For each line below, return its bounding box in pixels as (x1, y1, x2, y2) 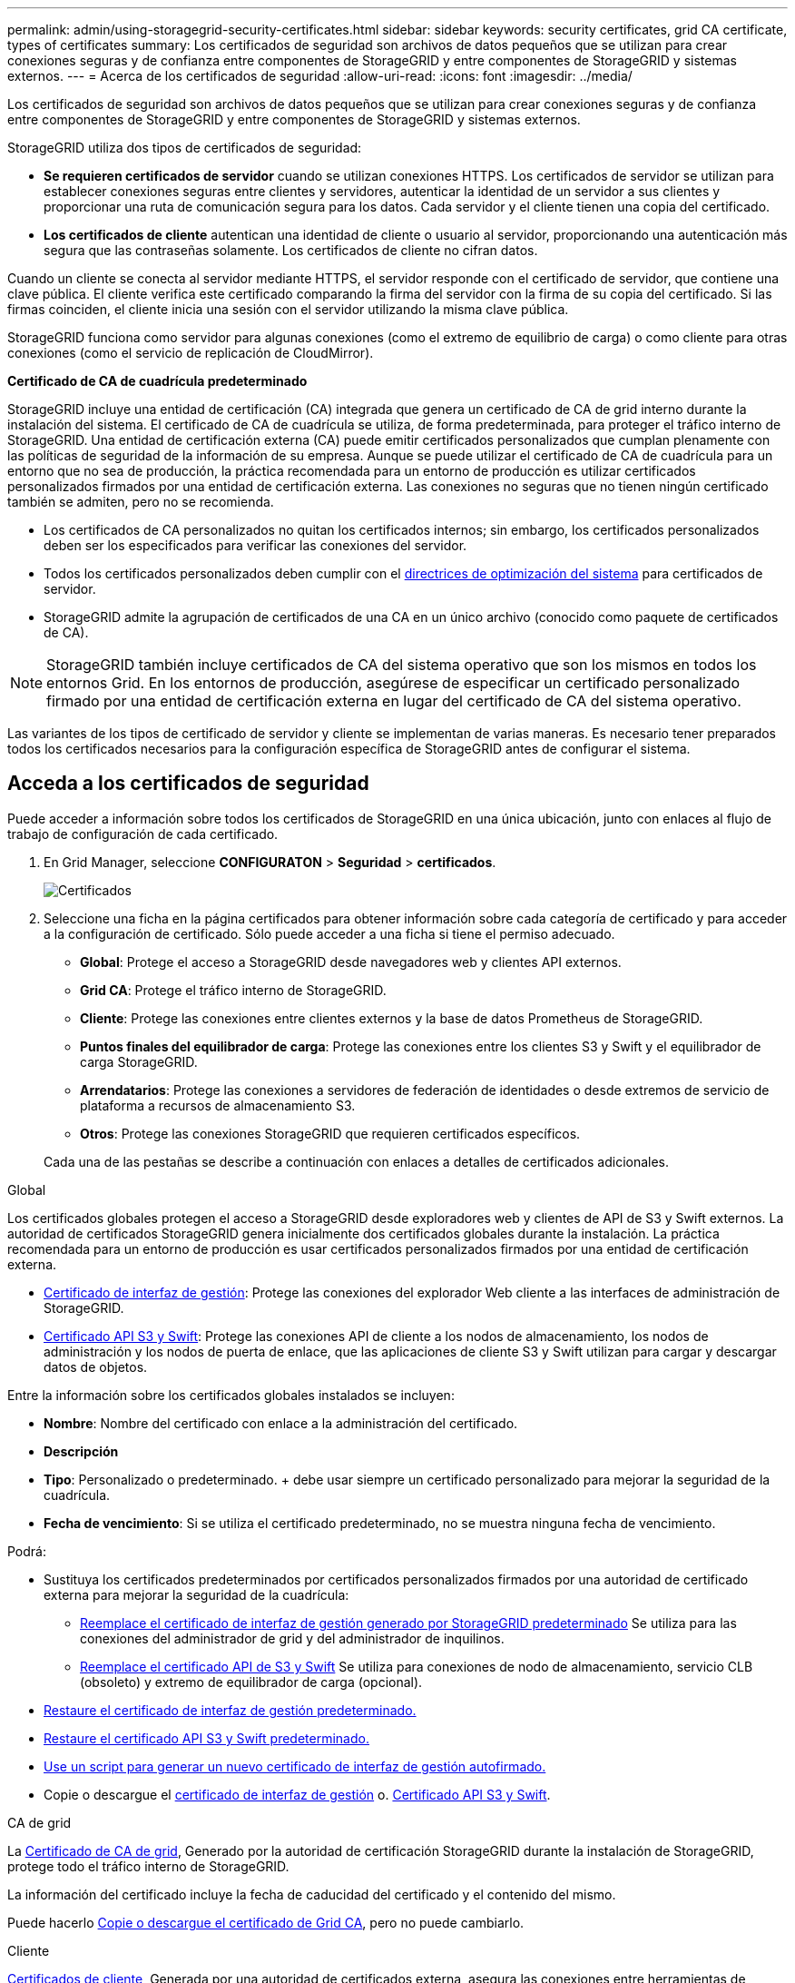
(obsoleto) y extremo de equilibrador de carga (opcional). (80, 1673, 423, 1690)
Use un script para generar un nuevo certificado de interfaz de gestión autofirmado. (44, 1758, 546, 1774)
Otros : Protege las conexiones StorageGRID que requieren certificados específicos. (80, 1125, 581, 1141)
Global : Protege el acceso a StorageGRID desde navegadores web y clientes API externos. (80, 953, 622, 970)
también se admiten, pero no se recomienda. (7, 494, 274, 509)
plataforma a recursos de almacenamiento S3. (80, 1097, 356, 1113)
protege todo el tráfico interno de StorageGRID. (7, 1858, 290, 1874)
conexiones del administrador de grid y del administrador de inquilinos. (80, 1630, 505, 1646)
